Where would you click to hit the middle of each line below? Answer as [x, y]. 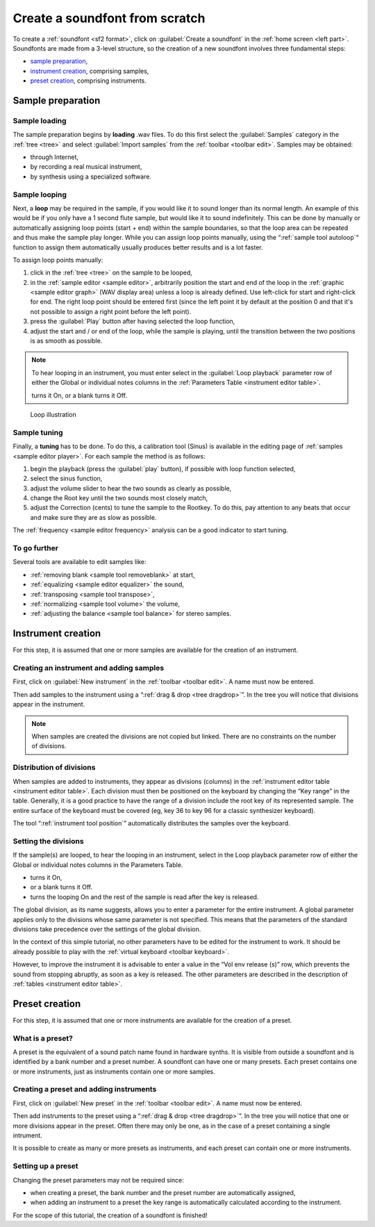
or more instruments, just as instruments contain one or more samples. [114, 1071]
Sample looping [40, 195]
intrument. [28, 1135]
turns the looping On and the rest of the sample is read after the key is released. [144, 897]
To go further [36, 548]
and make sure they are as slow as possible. [93, 517]
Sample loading [40, 120]
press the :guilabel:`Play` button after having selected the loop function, [133, 321]
